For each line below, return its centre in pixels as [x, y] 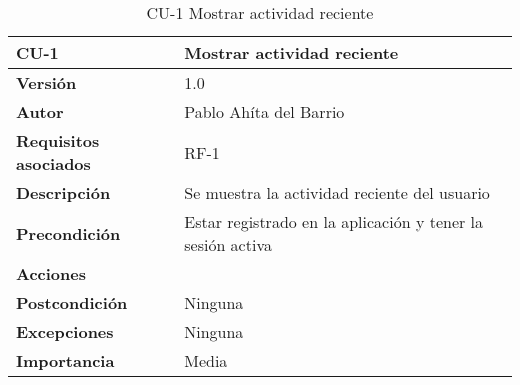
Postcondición [72, 302]
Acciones [51, 273]
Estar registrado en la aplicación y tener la [334, 221]
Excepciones [65, 331]
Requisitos [58, 140]
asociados [53, 163]
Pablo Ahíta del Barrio [264, 111]
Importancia [65, 360]
